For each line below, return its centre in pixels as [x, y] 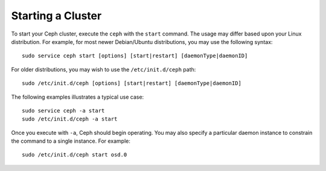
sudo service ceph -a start [63, 110]
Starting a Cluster [56, 16]
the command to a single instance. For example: [71, 141]
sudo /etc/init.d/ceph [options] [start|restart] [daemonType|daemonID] [132, 83]
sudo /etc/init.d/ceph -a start [70, 119]
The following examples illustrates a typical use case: [78, 97]
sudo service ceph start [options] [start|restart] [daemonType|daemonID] [135, 56]
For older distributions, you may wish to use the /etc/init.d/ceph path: [104, 69]
